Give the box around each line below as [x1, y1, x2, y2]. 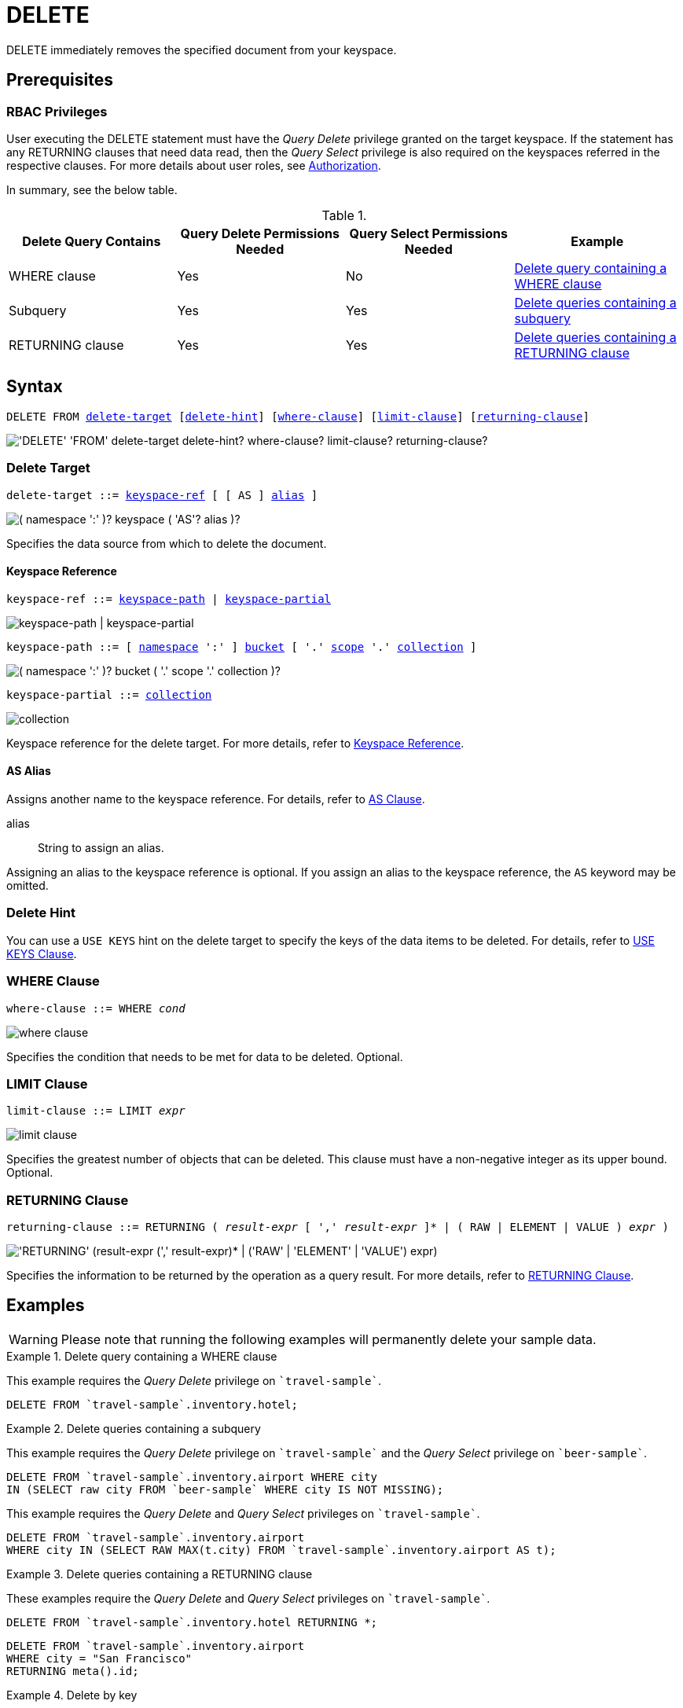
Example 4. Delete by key [6, 1688, 138, 1702]
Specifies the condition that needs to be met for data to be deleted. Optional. [6, 1049, 403, 1063]
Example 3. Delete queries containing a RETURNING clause [6, 1567, 313, 1581]
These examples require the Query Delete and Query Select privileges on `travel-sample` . [6, 1591, 490, 1605]
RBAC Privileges [6, 103, 108, 119]
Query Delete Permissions [180, 225, 340, 241]
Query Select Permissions [349, 225, 508, 241]
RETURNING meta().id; [6, 1664, 139, 1677]
